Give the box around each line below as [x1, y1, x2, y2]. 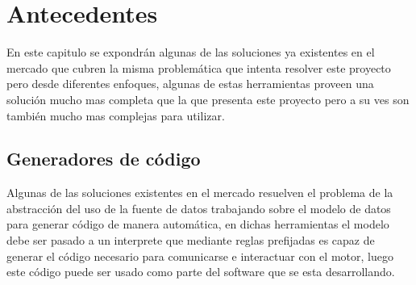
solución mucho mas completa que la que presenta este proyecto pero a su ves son [6, 90, 410, 107]
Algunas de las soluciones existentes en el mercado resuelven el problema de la [6, 184, 393, 201]
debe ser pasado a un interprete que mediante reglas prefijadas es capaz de [6, 232, 375, 249]
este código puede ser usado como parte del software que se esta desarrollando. [6, 263, 395, 280]
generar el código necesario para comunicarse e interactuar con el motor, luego [6, 247, 393, 264]
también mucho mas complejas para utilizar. [6, 107, 225, 124]
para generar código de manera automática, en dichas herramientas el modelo [6, 216, 389, 233]
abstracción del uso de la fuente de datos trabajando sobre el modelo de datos [6, 199, 391, 216]
